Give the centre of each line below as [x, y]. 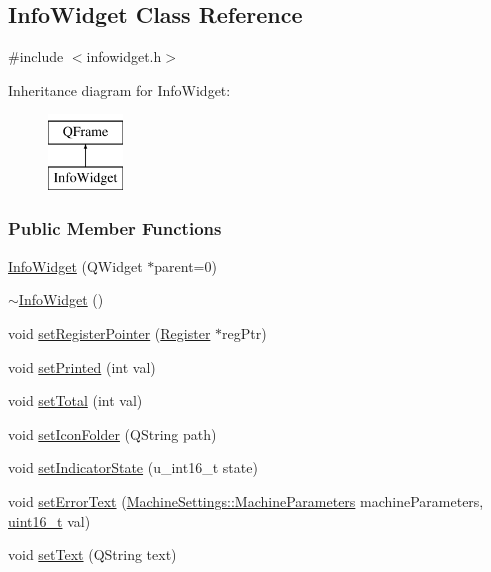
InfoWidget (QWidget [75, 265]
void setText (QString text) [92, 554]
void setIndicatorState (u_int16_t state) [133, 467]
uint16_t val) [49, 520]
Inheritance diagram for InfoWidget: [119, 89]
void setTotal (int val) [75, 400]
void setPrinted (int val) [82, 366]
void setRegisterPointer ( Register [109, 332]
